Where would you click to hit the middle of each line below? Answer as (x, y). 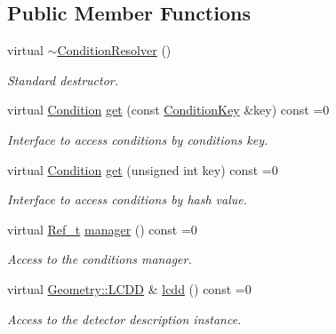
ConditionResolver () (114, 50)
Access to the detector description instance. (124, 318)
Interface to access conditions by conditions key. (138, 139)
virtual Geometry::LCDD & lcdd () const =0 (129, 288)
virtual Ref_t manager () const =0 (102, 229)
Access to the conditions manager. (100, 259)
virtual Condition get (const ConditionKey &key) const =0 (168, 110)
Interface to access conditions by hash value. (128, 199)
